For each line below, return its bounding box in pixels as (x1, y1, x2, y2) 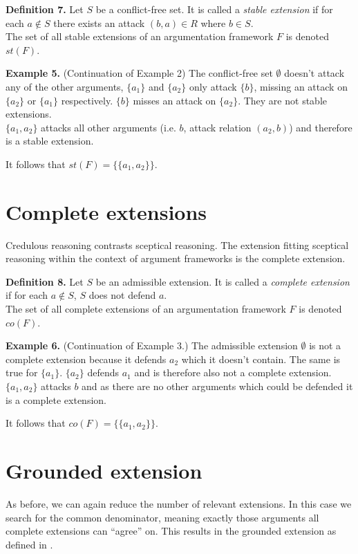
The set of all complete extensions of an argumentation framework (6, 302, 286, 316)
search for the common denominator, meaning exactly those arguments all (6, 510, 319, 524)
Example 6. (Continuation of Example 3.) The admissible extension (6, 338, 298, 353)
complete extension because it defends (6, 351, 167, 366)
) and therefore (289, 120, 352, 134)
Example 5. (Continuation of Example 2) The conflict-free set (6, 66, 273, 80)
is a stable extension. (6, 133, 94, 148)
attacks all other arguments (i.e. (41, 120, 176, 134)
